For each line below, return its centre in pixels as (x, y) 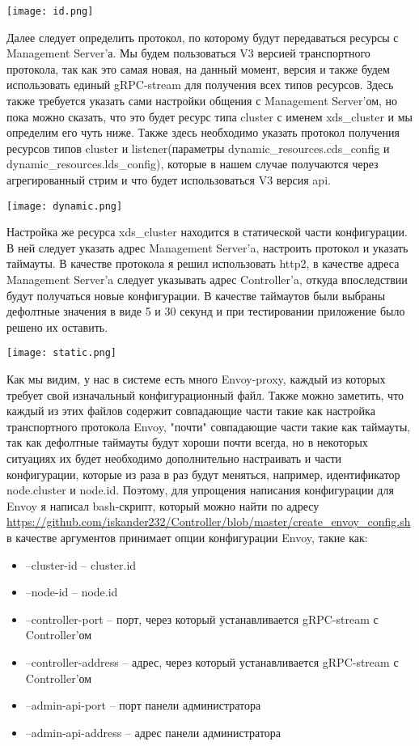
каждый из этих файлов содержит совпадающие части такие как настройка (191, 411)
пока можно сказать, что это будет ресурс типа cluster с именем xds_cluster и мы (209, 116)
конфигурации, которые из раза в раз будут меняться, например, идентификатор (203, 474)
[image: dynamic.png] (65, 206)
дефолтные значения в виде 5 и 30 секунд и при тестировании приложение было (206, 311)
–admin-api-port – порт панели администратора (143, 705)
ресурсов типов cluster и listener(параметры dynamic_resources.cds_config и (198, 148)
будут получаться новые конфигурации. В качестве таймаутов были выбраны (196, 295)
